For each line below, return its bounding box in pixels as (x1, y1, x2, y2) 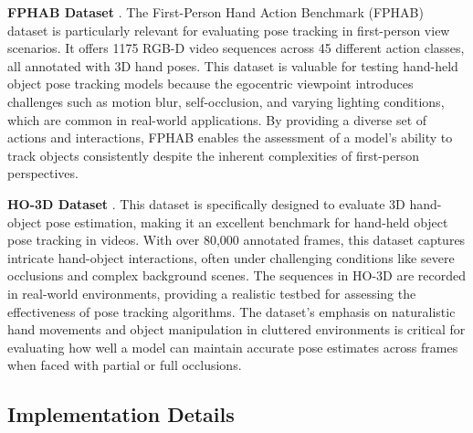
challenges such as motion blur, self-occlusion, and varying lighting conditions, (7, 91, 445, 111)
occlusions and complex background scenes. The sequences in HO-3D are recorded (7, 266, 467, 285)
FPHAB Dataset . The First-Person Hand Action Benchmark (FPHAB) (7, 3, 424, 21)
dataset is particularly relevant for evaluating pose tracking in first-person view (7, 20, 450, 39)
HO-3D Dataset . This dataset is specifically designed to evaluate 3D (7, 194, 405, 213)
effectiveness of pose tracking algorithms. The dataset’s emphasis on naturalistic (7, 301, 456, 321)
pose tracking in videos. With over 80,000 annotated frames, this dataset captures (7, 230, 466, 249)
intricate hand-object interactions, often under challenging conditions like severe (7, 248, 455, 267)
